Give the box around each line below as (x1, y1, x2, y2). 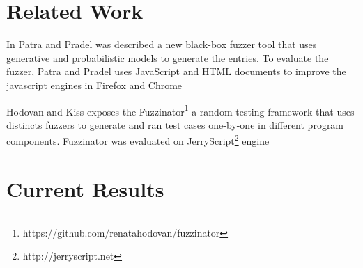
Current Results (6, 174, 164, 203)
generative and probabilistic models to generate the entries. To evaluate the (6, 50, 329, 65)
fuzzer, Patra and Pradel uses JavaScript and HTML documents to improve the (6, 64, 346, 79)
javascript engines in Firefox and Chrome (6, 77, 183, 92)
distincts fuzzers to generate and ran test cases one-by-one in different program (6, 117, 344, 132)
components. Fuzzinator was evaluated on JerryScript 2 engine (6, 132, 270, 148)
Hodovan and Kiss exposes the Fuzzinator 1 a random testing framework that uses (6, 102, 355, 118)
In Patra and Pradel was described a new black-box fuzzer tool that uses (6, 37, 317, 52)
